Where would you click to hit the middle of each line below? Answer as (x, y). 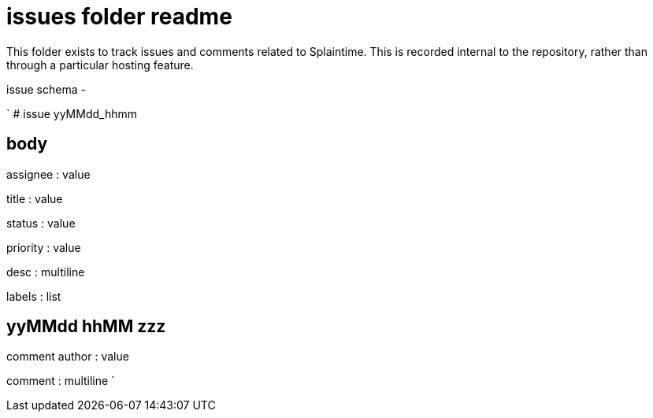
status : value (41, 223)
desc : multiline (46, 272)
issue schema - (46, 89)
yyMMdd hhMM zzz (86, 327)
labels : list (34, 296)
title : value (35, 198)
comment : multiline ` (61, 381)
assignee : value (48, 174)
